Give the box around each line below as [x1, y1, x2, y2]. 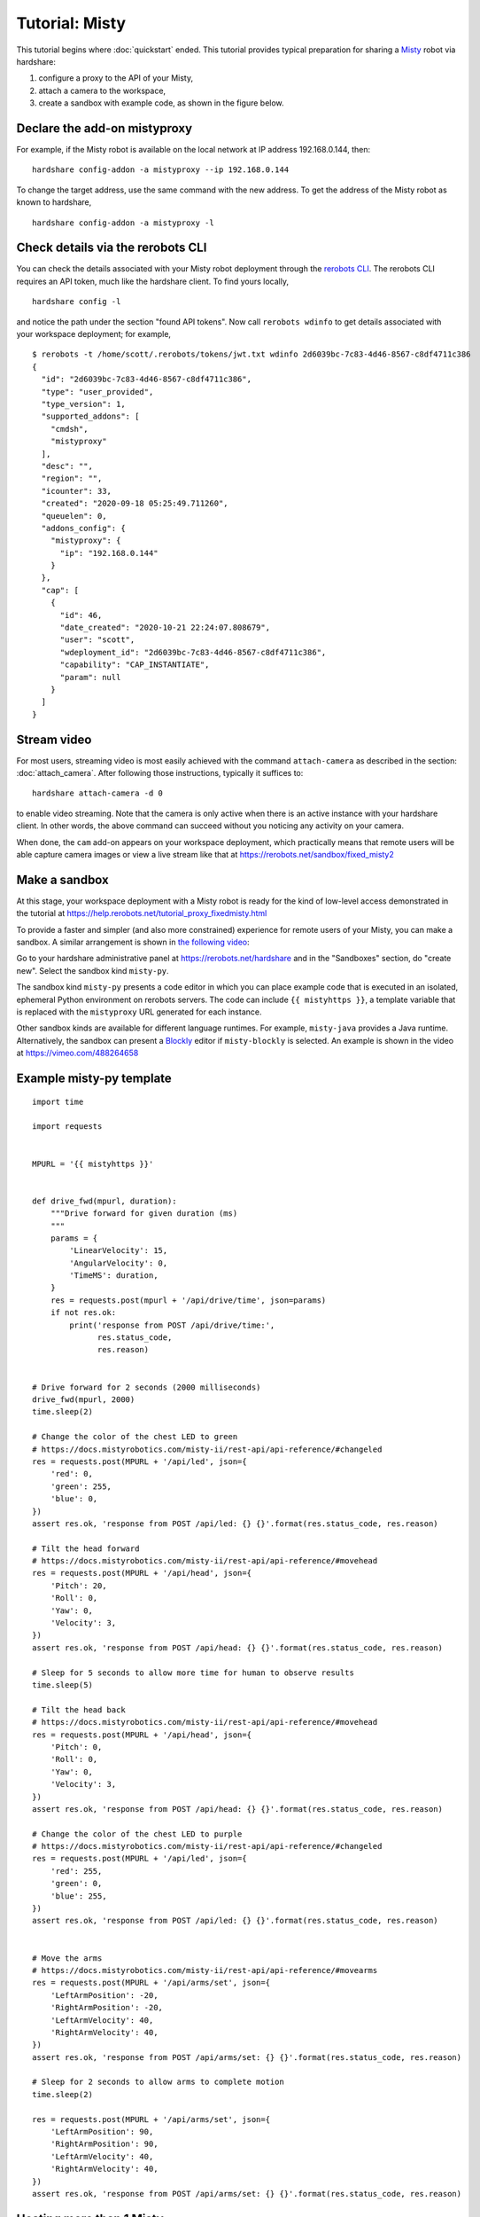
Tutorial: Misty [16, 13, 127, 33]
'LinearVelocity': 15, [69, 1246, 168, 1256]
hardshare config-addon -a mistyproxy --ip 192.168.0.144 [32, 165, 290, 175]
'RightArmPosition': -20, [50, 2002, 164, 2013]
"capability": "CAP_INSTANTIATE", [59, 660, 210, 670]
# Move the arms [32, 1953, 103, 1963]
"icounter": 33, [41, 486, 112, 496]
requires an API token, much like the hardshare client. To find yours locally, [16, 276, 290, 286]
